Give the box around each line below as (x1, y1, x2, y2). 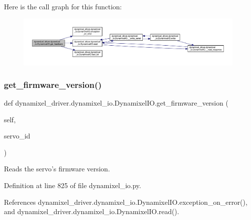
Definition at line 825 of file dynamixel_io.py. (4, 180, 141, 191)
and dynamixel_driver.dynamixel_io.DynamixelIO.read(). (4, 206, 179, 217)
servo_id (4, 131, 31, 141)
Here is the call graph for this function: (4, 1, 122, 11)
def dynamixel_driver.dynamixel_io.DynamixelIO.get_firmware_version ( (4, 98, 228, 108)
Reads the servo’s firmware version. (4, 164, 110, 174)
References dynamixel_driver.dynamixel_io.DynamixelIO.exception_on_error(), (4, 196, 248, 207)
